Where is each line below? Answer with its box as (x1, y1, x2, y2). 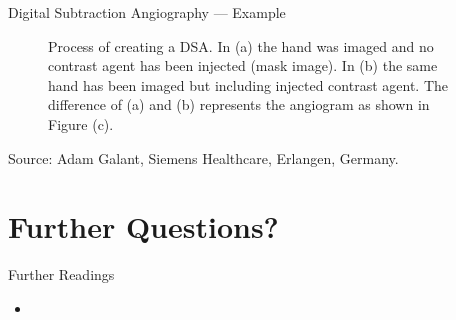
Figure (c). (48, 113, 114, 134)
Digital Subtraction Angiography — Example (8, 2, 286, 22)
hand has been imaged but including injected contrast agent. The (48, 74, 448, 95)
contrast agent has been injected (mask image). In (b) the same (48, 55, 438, 76)
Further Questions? (8, 206, 279, 247)
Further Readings (8, 264, 115, 285)
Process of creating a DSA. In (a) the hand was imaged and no (48, 35, 434, 56)
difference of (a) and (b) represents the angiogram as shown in (48, 94, 430, 115)
